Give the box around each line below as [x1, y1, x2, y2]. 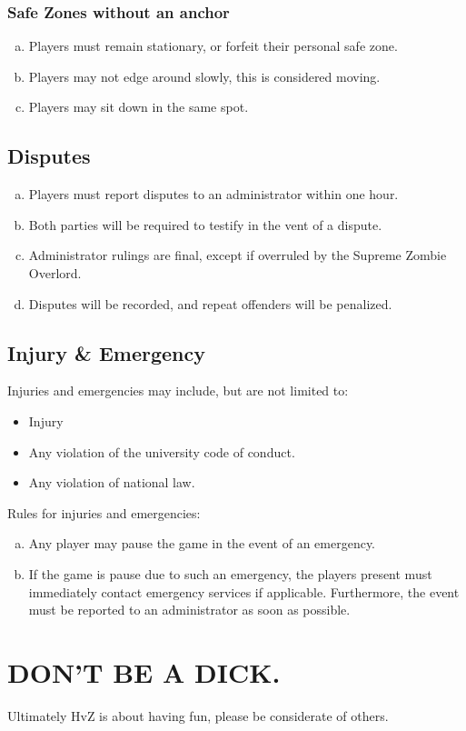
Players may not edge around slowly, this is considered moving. [28, 66, 381, 85]
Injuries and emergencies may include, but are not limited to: [7, 381, 349, 400]
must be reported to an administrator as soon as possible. [28, 600, 351, 619]
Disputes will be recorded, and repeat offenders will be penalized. [28, 294, 392, 313]
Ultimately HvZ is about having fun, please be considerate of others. [7, 706, 389, 725]
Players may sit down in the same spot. [28, 97, 249, 116]
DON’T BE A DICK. [7, 653, 281, 690]
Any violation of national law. [28, 473, 195, 492]
